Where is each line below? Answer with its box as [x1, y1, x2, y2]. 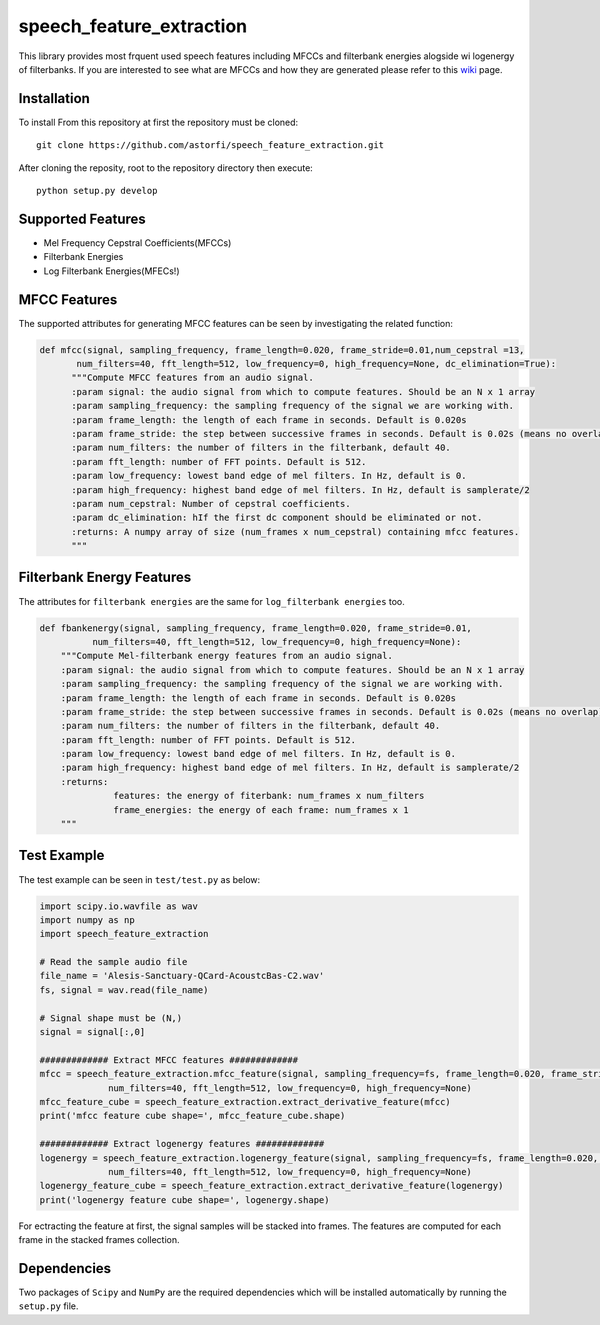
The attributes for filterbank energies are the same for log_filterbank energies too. [18, 595, 405, 607]
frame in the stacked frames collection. [18, 1234, 180, 1246]
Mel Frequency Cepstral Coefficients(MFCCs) [43, 236, 232, 249]
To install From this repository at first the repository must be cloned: [18, 116, 299, 128]
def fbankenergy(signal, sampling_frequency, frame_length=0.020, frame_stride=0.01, [39, 622, 472, 634]
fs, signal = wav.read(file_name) [39, 984, 209, 995]
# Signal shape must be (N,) [39, 1012, 183, 1024]
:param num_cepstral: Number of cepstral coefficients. [71, 498, 351, 509]
